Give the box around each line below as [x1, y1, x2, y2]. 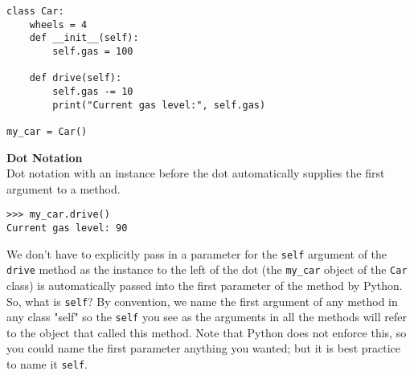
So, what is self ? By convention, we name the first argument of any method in [6, 292, 398, 309]
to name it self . [6, 356, 88, 373]
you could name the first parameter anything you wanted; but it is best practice [6, 340, 400, 357]
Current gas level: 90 [6, 222, 128, 234]
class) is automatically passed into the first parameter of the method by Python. [6, 276, 403, 293]
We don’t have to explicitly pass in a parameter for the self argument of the [6, 245, 387, 262]
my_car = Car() [6, 125, 88, 137]
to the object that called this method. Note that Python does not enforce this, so [6, 324, 407, 340]
